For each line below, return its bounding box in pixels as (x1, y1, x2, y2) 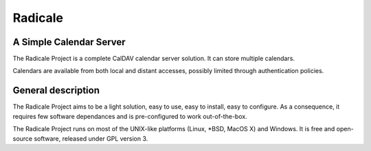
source (12, 134, 33, 143)
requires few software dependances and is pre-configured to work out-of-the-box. (12, 112, 247, 120)
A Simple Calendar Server (12, 36, 126, 48)
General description (12, 85, 100, 96)
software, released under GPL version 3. (34, 134, 148, 143)
